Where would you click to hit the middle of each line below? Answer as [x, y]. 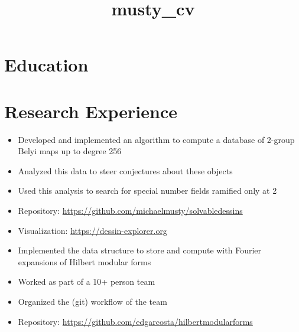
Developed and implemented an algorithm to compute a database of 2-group [156, 139]
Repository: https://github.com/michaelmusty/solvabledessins [130, 211]
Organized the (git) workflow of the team [92, 302]
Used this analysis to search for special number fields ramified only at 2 [147, 191]
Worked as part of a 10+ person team [87, 281]
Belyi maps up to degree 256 [70, 151]
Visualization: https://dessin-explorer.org [92, 230]
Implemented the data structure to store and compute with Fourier [140, 250]
